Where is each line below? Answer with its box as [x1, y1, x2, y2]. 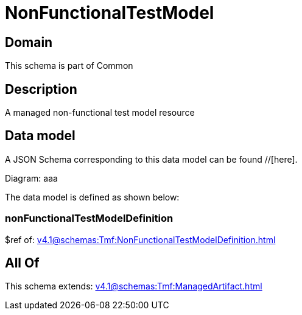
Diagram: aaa [5, 172, 58, 183]
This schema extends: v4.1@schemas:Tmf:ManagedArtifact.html [5, 281, 262, 292]
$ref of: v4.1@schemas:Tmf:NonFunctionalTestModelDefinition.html [5, 234, 276, 245]
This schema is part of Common [5, 60, 133, 71]
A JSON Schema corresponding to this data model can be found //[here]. [5, 154, 298, 165]
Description [5, 81, 77, 97]
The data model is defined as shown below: [5, 191, 180, 202]
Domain [5, 34, 53, 50]
